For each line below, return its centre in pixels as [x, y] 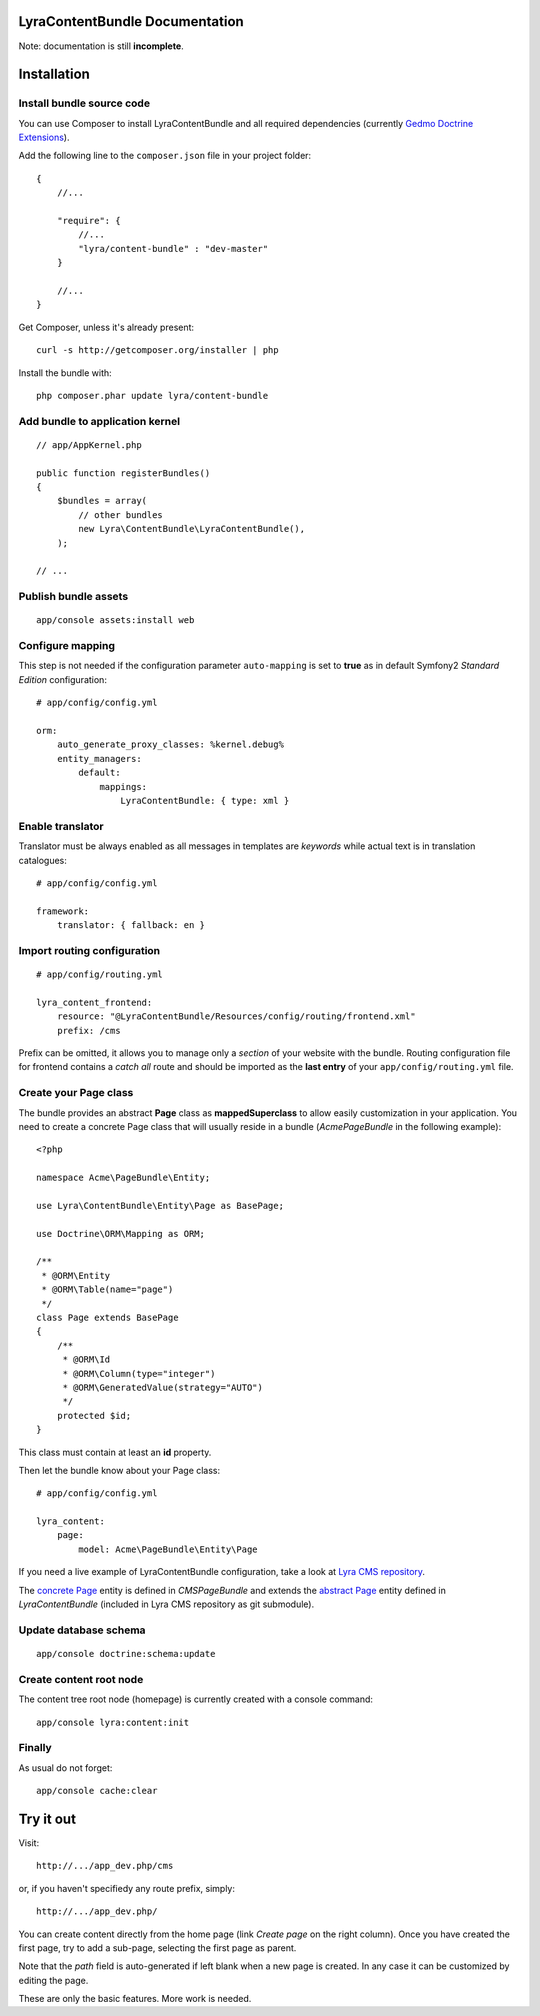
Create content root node [81, 1679]
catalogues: [42, 860]
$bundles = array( [102, 501]
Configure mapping [66, 646]
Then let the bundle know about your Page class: [119, 1470]
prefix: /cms [88, 1030]
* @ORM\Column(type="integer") [139, 1373]
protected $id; [94, 1415]
